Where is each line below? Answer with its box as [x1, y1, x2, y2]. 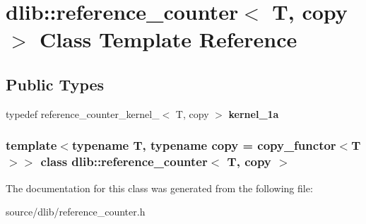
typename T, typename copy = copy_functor [71, 136, 336, 154]
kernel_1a [228, 106, 279, 121]
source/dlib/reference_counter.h [6, 204, 146, 219]
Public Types [6, 73, 105, 95]
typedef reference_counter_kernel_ [6, 106, 160, 121]
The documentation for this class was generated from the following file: [6, 180, 313, 195]
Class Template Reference [40, 25, 297, 54]
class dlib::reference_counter [40, 153, 208, 170]
